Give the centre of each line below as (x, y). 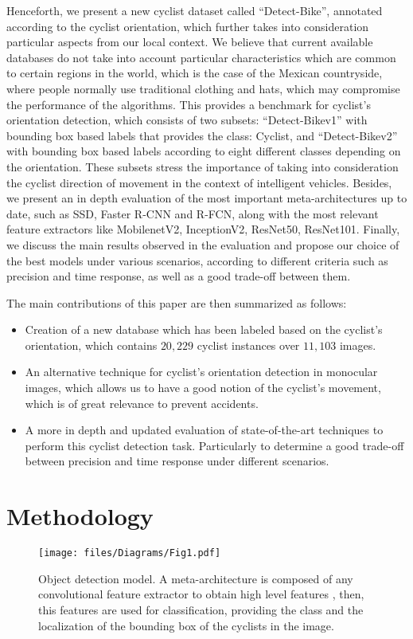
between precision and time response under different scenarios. (177, 461)
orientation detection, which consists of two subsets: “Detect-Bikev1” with (187, 120)
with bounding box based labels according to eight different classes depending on (204, 151)
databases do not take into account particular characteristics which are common (201, 57)
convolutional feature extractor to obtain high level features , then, (201, 594)
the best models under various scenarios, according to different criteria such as (197, 260)
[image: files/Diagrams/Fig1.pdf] (130, 553)
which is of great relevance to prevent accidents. (142, 403)
